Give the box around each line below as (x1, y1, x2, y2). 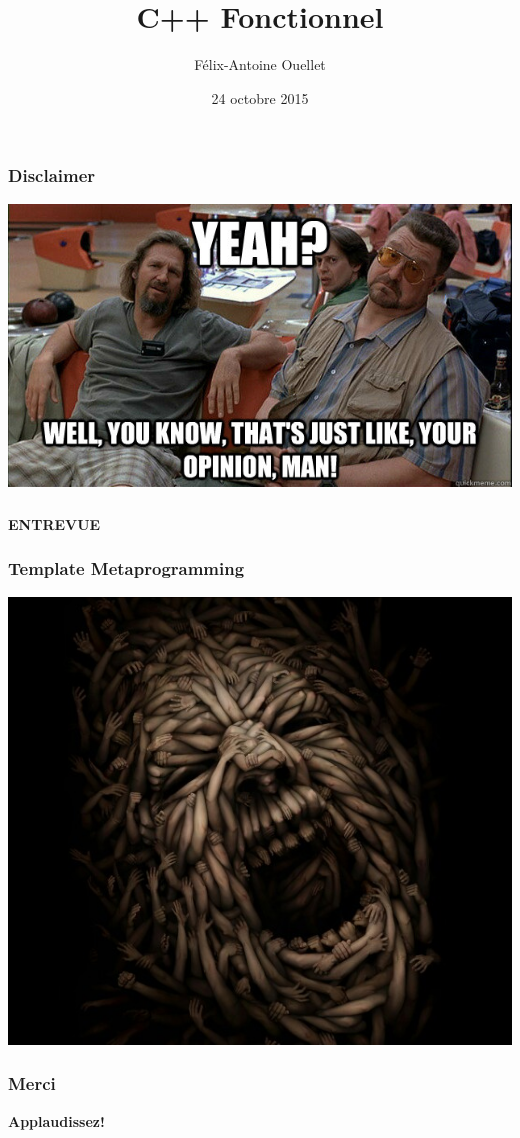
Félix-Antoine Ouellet (194, 54, 326, 75)
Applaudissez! (8, 1110, 105, 1131)
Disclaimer (8, 163, 96, 188)
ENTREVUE (8, 513, 101, 534)
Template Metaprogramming (8, 556, 245, 581)
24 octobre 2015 (211, 87, 309, 108)
